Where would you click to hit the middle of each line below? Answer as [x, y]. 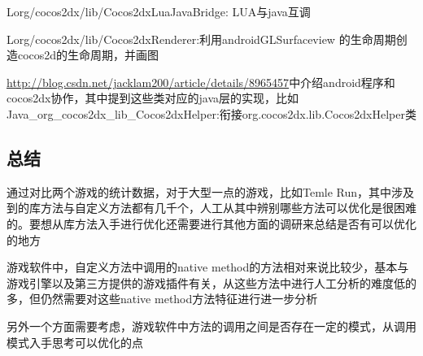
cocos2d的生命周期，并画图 [88, 55]
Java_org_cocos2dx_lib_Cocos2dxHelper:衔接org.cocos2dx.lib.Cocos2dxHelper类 [211, 113]
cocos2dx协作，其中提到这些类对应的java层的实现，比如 [153, 98]
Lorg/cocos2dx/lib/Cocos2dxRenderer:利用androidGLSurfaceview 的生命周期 [201, 39]
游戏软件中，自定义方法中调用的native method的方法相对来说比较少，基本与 [208, 267]
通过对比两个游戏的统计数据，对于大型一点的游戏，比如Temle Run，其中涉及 [211, 191]
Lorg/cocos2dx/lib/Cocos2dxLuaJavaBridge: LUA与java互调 [159, 11]
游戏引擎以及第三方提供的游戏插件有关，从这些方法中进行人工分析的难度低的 [211, 282]
